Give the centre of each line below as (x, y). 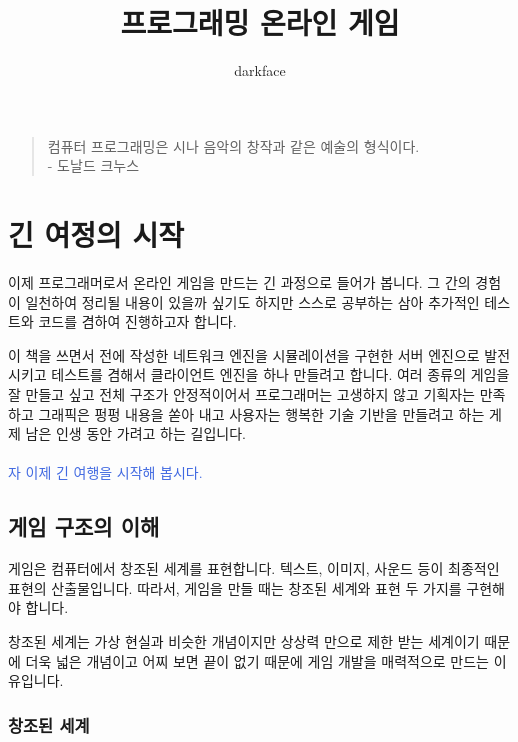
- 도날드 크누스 (93, 165)
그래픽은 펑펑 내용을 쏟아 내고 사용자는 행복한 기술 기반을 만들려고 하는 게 (270, 413)
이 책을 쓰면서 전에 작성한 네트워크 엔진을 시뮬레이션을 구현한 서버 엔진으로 (244, 354)
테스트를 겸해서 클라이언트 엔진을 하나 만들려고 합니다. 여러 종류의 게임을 (280, 374)
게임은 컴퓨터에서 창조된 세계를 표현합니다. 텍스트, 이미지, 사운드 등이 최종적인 (254, 568)
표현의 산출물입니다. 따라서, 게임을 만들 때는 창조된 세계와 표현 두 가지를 (235, 587)
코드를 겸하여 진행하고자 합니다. (137, 321)
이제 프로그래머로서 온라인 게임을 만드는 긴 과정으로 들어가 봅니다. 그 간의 (239, 282)
